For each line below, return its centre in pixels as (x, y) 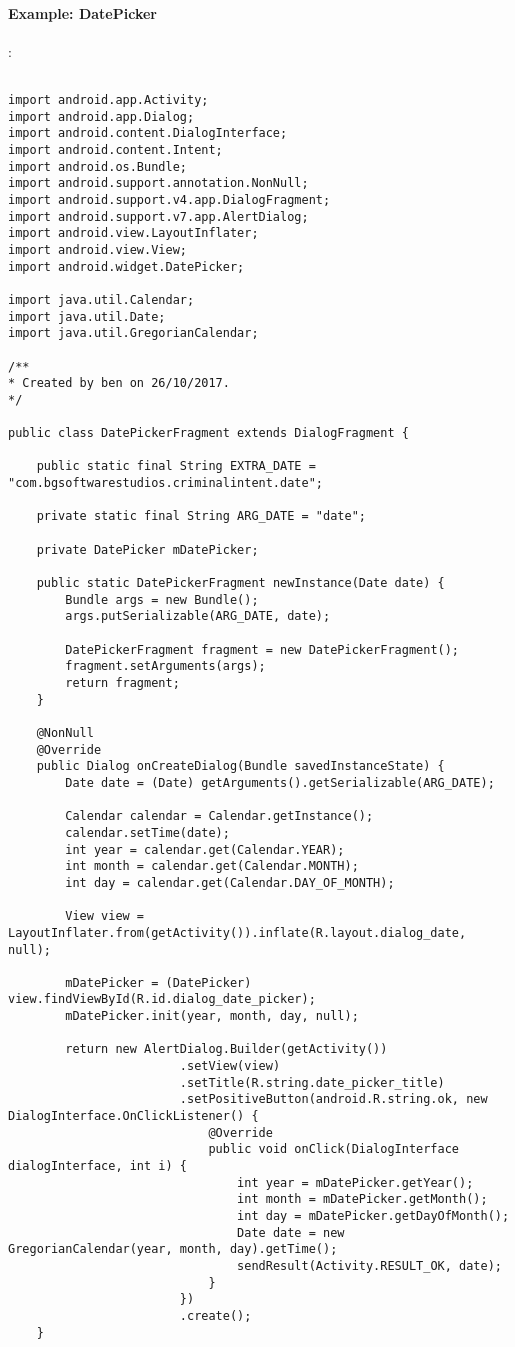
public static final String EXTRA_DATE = (176, 466)
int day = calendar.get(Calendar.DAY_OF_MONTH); (230, 882)
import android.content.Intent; (115, 150)
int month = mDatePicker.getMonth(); (362, 1199)
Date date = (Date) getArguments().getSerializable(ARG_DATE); (280, 782)
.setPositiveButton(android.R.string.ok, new (333, 1099)
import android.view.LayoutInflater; (133, 233)
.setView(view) (230, 1066)
